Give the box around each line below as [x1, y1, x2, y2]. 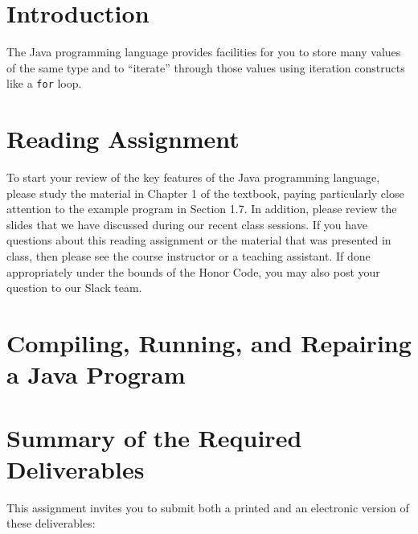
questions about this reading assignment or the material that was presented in [6, 232, 391, 249]
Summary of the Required [6, 421, 302, 454]
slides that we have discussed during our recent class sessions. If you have [6, 216, 367, 232]
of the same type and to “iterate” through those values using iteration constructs [6, 59, 405, 76]
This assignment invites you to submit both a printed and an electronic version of [6, 499, 409, 516]
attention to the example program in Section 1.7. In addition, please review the [6, 200, 397, 217]
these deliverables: [6, 515, 96, 532]
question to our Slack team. [6, 279, 142, 296]
